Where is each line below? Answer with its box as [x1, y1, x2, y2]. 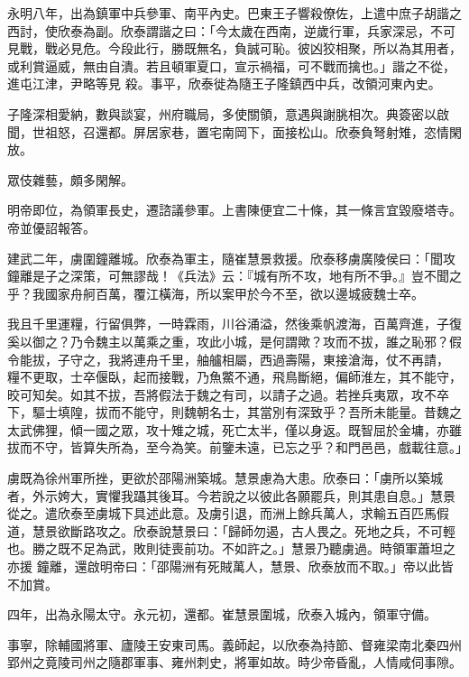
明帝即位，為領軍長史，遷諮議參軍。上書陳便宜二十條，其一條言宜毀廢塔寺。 [7, 200, 462, 219]
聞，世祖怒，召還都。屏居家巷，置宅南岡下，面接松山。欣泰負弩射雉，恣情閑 [7, 122, 462, 141]
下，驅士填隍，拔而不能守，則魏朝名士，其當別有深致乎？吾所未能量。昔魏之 [7, 403, 462, 422]
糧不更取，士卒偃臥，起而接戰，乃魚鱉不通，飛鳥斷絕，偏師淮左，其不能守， [7, 367, 462, 386]
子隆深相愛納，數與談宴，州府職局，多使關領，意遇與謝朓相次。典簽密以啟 [7, 104, 449, 123]
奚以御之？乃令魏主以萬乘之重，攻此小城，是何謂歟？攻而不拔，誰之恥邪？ [7, 331, 449, 350]
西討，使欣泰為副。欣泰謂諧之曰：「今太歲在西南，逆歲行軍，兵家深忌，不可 [7, 21, 455, 40]
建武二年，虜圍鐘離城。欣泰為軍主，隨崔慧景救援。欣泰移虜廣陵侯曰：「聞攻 [7, 248, 455, 267]
